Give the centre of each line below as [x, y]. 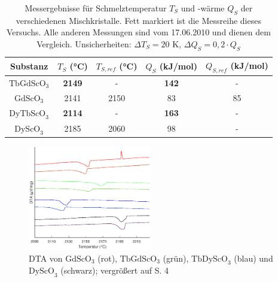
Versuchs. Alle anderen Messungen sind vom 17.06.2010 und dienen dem [138, 32]
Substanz [29, 66]
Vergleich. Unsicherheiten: [84, 43]
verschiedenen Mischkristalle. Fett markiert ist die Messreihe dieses [138, 20]
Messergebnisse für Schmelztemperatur [96, 8]
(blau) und [253, 258]
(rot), [107, 258]
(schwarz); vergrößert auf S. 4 [115, 270]
